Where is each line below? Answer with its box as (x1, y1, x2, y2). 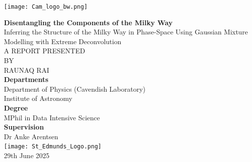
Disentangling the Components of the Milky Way (4, 17, 173, 27)
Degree (4, 103, 28, 113)
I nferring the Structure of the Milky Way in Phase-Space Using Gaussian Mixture (4, 27, 248, 37)
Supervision (4, 122, 44, 132)
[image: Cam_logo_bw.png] (4, 3, 88, 10)
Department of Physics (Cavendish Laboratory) (4, 83, 146, 94)
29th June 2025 (4, 150, 50, 161)
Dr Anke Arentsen (4, 131, 58, 141)
